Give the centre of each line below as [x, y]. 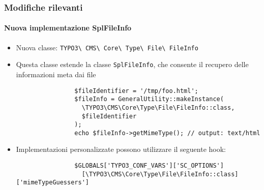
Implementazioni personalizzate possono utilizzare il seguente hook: [121, 149]
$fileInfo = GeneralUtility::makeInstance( [149, 99]
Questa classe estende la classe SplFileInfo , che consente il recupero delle [132, 64]
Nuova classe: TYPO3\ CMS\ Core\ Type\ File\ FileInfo [107, 47]
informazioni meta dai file [56, 74]
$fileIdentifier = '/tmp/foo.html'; [136, 91]
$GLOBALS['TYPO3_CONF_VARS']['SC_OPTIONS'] [149, 166]
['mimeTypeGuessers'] [52, 183]
